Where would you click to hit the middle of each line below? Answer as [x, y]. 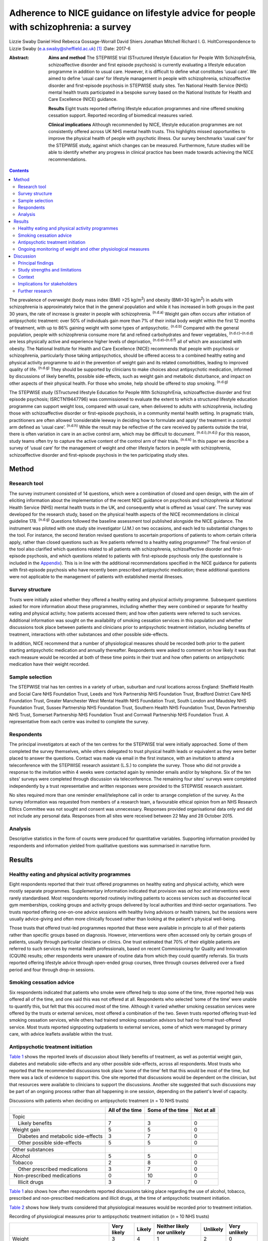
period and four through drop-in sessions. [52, 969]
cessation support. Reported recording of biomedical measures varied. [121, 115]
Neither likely [173, 1226]
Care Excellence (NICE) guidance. [83, 99]
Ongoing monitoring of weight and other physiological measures [84, 249]
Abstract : [19, 58]
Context [26, 277]
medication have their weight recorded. [49, 664]
